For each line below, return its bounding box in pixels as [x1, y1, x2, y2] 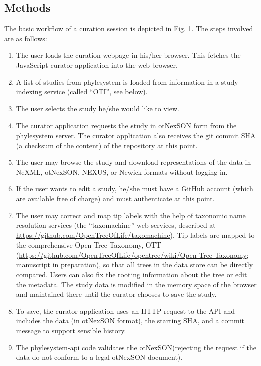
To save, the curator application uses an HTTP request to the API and [16, 305, 235, 316]
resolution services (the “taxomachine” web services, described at [16, 220, 216, 230]
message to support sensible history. [16, 325, 126, 336]
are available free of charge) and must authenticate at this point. [16, 193, 215, 203]
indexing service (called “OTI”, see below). [16, 86, 148, 97]
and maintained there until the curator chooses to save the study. [16, 289, 217, 299]
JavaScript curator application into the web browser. [16, 59, 178, 70]
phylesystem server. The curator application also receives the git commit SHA [16, 130, 256, 140]
